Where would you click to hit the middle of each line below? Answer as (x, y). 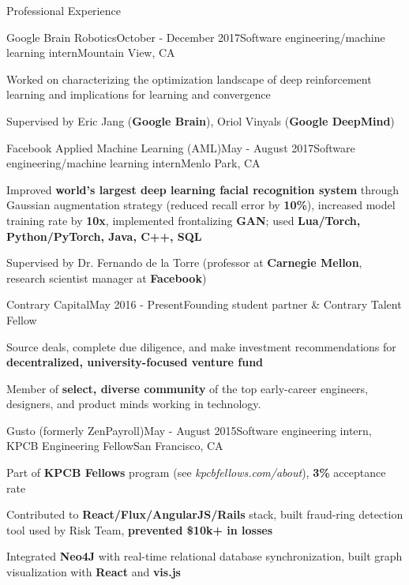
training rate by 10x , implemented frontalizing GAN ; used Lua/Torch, (184, 220)
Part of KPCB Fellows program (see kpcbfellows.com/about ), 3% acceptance (196, 472)
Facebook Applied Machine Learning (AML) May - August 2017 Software (181, 147)
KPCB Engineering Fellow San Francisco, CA (115, 446)
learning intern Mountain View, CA (91, 52)
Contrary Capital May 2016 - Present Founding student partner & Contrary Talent (204, 304)
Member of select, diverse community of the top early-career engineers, (188, 388)
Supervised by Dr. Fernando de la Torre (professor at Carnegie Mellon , (184, 262)
